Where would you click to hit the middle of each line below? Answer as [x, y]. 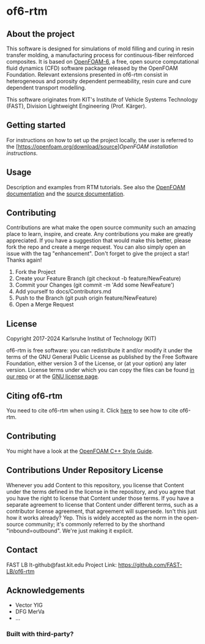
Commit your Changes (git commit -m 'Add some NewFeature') [95, 285]
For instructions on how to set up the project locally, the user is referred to [100, 140]
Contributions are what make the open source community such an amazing [101, 227]
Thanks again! [24, 260]
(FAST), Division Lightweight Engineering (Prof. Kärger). [76, 106]
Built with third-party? [40, 634]
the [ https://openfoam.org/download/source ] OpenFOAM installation [92, 146]
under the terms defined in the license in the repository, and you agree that [101, 491]
